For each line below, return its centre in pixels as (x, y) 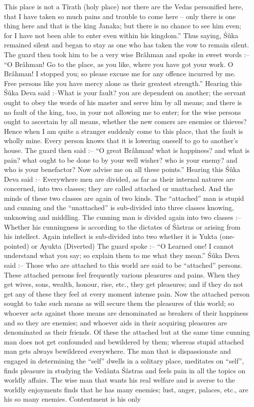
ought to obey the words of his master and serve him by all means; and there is (123, 102)
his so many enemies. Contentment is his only (72, 399)
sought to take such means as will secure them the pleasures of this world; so (119, 303)
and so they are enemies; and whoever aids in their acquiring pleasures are (115, 322)
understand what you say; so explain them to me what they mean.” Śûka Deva (122, 255)
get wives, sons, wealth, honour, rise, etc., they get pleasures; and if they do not (124, 284)
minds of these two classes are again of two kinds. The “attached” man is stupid (124, 198)
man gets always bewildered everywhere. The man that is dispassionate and (117, 351)
